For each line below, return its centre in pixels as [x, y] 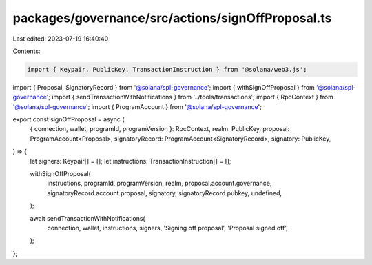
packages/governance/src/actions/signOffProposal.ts [172, 18]
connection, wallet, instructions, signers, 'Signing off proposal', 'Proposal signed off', [168, 228]
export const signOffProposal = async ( [69, 119]
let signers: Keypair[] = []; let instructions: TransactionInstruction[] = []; [131, 161]
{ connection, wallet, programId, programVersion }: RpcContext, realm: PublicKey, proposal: [159, 129]
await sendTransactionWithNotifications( [87, 218]
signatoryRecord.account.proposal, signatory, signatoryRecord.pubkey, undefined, [165, 193]
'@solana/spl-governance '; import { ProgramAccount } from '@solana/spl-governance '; [137, 106]
